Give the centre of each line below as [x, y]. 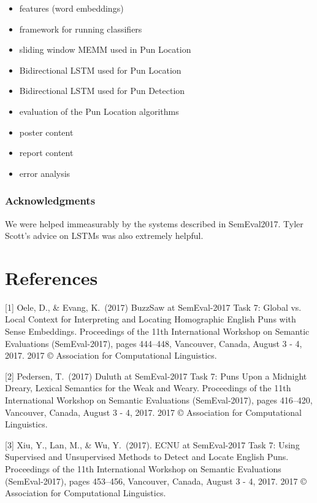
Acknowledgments [50, 201]
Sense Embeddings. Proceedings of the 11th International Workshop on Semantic [157, 331]
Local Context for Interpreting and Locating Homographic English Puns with [151, 319]
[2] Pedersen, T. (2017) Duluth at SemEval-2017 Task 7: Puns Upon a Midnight [156, 376]
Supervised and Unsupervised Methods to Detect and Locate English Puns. [147, 457]
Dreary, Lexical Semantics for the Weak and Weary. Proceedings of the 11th [148, 388]
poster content [46, 132]
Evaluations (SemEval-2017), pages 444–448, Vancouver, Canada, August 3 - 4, [154, 343]
